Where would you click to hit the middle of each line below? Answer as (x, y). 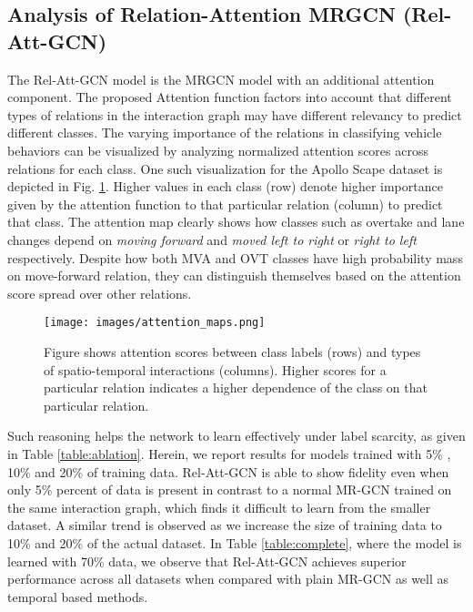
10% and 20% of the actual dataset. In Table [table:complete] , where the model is (235, 542)
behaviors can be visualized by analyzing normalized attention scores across (218, 150)
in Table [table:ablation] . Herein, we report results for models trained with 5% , (229, 453)
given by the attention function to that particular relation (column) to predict (225, 204)
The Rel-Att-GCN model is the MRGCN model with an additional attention (221, 79)
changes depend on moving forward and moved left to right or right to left (212, 239)
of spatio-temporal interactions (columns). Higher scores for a (215, 369)
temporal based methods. (78, 596)
